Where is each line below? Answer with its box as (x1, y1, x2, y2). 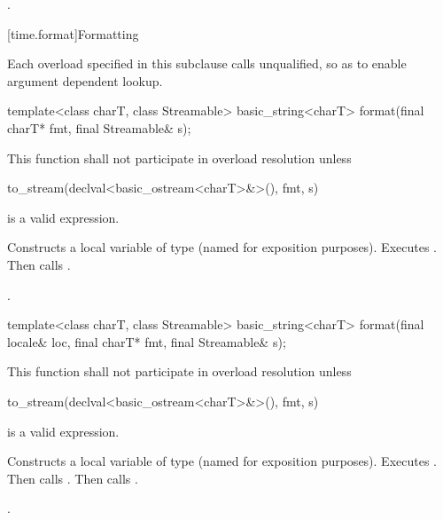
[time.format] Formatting (7, 24, 139, 43)
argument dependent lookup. (7, 71, 163, 90)
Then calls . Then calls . (7, 469, 138, 487)
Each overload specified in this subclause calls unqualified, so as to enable (7, 54, 407, 73)
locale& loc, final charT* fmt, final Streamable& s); (7, 332, 286, 351)
